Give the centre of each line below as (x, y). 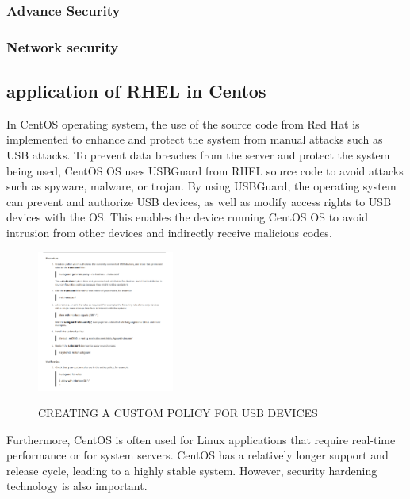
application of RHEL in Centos (136, 91)
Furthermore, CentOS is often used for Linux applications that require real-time (201, 439)
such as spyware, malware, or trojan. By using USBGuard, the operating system (201, 186)
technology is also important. (77, 486)
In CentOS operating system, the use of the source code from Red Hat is (183, 123)
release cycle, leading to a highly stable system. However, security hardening (192, 470)
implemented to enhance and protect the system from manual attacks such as (195, 139)
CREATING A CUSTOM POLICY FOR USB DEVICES (178, 413)
